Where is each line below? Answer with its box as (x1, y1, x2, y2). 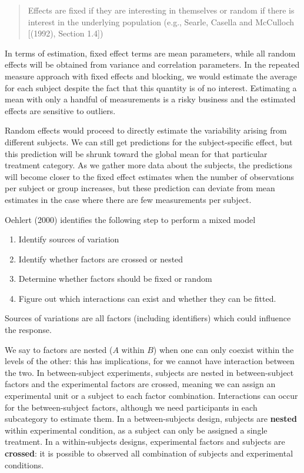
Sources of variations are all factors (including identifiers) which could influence (5, 312, 291, 324)
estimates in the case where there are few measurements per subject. (5, 193, 252, 205)
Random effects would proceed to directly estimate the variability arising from (5, 124, 287, 136)
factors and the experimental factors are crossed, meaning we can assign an (5, 378, 276, 390)
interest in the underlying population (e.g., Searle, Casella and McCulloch (28, 15, 295, 28)
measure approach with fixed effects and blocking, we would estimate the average (5, 69, 297, 82)
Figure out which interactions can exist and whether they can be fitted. (18, 292, 276, 304)
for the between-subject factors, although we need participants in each (5, 401, 258, 413)
